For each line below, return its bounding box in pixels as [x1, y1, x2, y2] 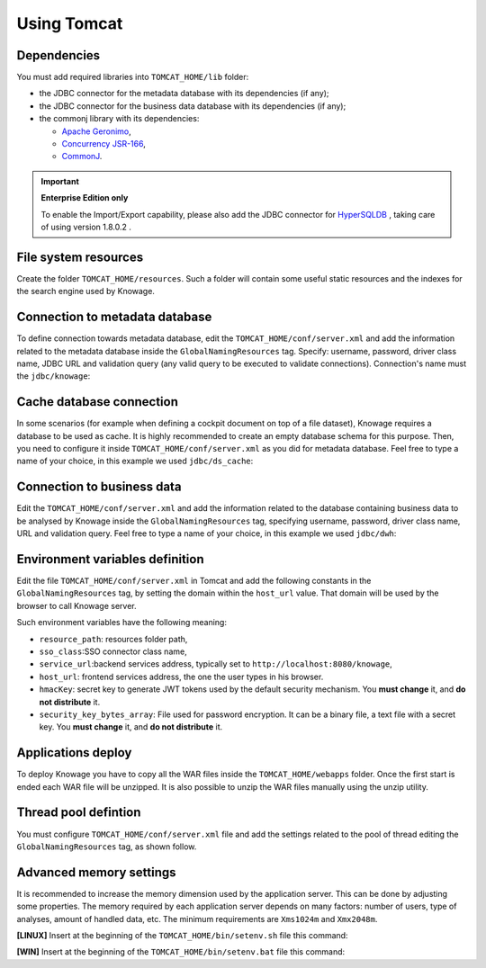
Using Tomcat [16, 13, 123, 33]
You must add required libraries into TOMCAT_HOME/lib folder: [16, 72, 249, 83]
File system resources [16, 249, 144, 264]
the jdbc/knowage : [16, 371, 91, 381]
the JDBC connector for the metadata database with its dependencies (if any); [39, 88, 329, 99]
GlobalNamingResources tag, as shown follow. [16, 841, 197, 852]
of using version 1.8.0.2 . [40, 221, 132, 232]
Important [40, 175, 80, 186]
